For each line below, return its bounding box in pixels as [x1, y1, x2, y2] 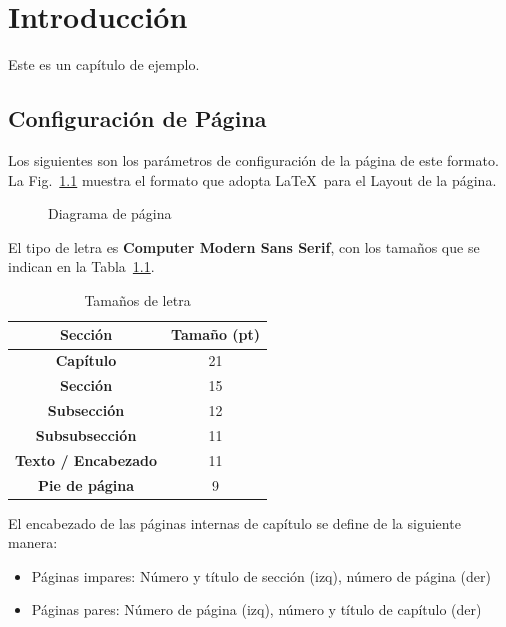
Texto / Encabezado [15, 449, 158, 470]
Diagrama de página [48, 203, 172, 224]
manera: [8, 532, 58, 553]
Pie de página [38, 474, 135, 495]
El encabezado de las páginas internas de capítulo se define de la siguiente [8, 512, 461, 533]
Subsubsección [35, 424, 137, 445]
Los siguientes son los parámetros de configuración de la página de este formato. [8, 149, 499, 170]
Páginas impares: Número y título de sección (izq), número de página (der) [31, 565, 491, 586]
